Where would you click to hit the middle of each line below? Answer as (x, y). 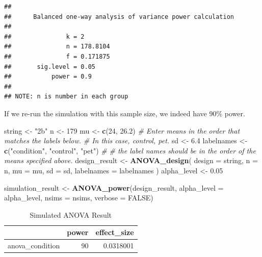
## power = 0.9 (48, 77)
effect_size (115, 232)
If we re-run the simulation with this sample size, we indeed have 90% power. (125, 113)
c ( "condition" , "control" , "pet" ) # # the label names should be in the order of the (130, 150)
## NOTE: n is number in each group (66, 97)
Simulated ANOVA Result (71, 214)
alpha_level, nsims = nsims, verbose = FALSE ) (79, 198)
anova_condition (34, 246)
